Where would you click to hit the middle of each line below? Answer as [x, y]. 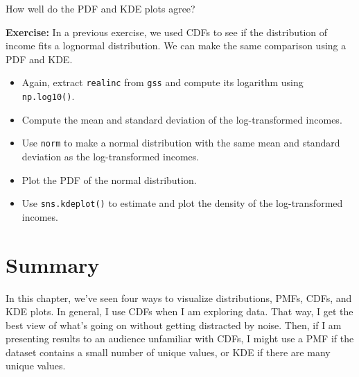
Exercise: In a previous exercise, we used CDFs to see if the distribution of [167, 32]
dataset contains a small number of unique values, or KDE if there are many [168, 352]
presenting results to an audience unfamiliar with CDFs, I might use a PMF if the [180, 338]
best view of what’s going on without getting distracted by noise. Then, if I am [174, 325]
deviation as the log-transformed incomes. [111, 156]
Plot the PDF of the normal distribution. [109, 179]
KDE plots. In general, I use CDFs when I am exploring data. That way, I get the [179, 311]
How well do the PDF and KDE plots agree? [100, 8]
